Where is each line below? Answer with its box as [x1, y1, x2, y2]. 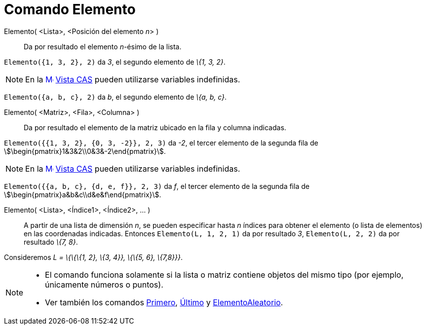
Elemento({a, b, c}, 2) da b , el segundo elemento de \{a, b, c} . [4, 92, 227, 101]
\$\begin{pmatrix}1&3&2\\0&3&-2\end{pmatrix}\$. [4, 146, 166, 155]
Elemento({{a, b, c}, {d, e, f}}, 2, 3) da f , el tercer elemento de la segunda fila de [4, 182, 310, 190]
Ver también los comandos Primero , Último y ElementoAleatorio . [45, 297, 283, 307]
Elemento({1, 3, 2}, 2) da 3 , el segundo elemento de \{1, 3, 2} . [4, 57, 226, 66]
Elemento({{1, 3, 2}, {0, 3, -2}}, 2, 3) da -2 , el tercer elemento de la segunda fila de [4, 138, 318, 147]
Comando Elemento [4, 1, 136, 18]
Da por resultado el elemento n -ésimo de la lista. [24, 42, 182, 51]
